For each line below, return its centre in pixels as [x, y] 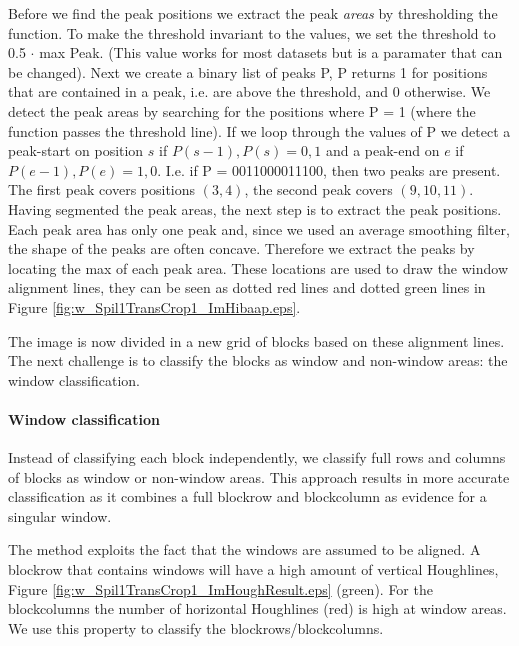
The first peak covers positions [102, 189]
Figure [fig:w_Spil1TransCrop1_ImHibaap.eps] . [154, 306]
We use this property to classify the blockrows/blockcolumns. [196, 627]
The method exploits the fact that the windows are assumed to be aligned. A [244, 549]
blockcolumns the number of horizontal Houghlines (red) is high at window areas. [257, 608]
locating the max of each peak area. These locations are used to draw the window [258, 267]
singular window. [60, 515]
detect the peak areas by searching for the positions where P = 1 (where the [242, 110]
